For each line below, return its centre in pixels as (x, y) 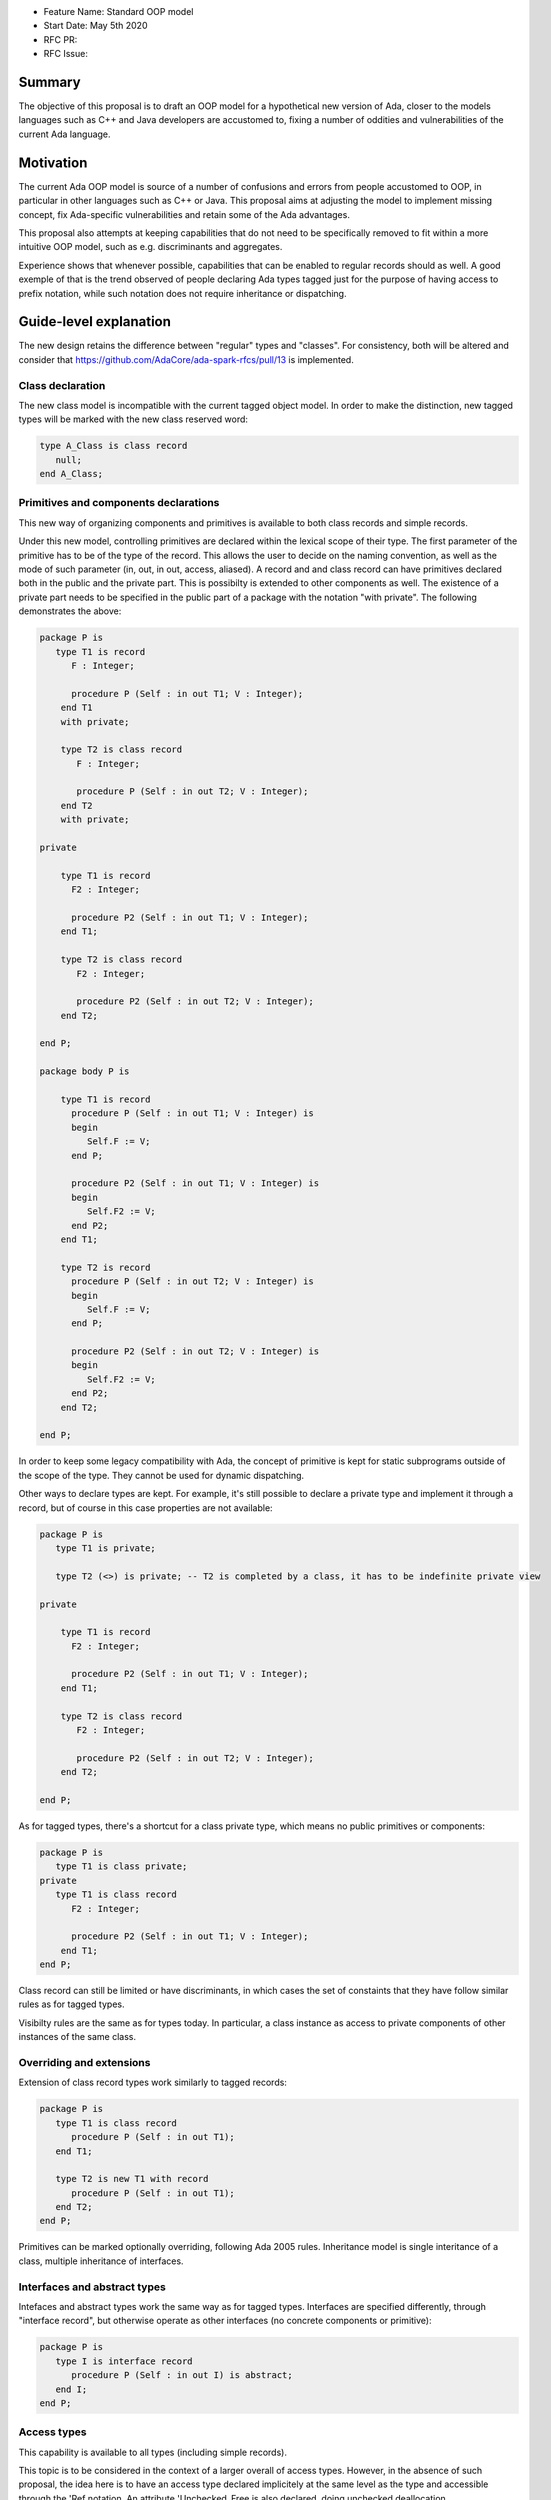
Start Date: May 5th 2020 (95, 26)
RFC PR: (60, 39)
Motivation (53, 162)
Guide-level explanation (95, 321)
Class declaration (62, 385)
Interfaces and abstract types (92, 2287)
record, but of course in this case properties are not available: (146, 1507)
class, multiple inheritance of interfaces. (101, 2261)
